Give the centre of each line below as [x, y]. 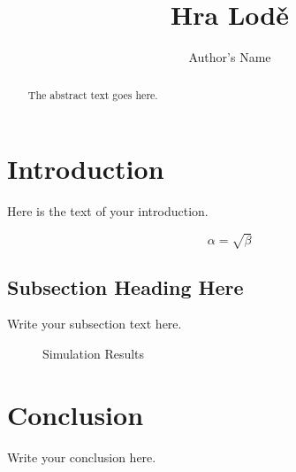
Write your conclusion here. [82, 457]
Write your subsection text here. [95, 324]
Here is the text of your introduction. [108, 211]
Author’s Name [230, 57]
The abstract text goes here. [93, 94]
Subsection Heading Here [125, 286]
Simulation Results [94, 354]
